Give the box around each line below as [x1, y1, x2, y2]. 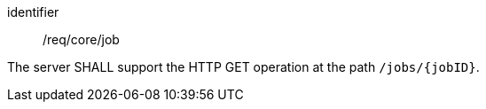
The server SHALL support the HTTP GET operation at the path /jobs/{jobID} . [7, 59, 480, 74]
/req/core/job [43, 32, 120, 47]
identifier [7, 4, 59, 19]
